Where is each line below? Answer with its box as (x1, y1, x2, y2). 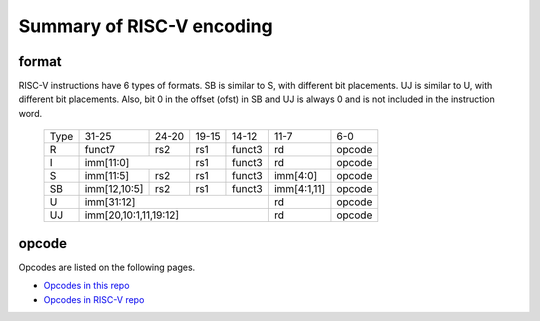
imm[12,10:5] (84, 182, 144, 196)
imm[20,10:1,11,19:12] (84, 208, 180, 222)
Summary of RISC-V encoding (18, 15, 274, 37)
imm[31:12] (84, 195, 136, 209)
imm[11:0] (84, 156, 130, 170)
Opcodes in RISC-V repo (43, 293, 145, 305)
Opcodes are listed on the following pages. (18, 261, 196, 273)
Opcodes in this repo (43, 280, 130, 292)
